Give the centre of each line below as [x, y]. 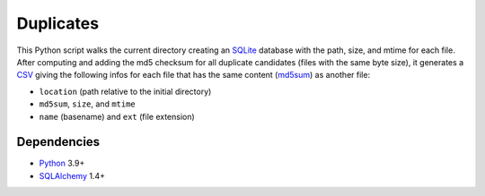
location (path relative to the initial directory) [125, 91]
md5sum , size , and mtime [88, 104]
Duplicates [57, 23]
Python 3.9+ [62, 163]
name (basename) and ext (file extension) [117, 116]
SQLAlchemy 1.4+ [72, 175]
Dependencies [58, 142]
